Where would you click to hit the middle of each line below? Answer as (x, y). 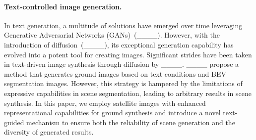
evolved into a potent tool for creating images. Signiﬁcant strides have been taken (128, 54)
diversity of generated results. (49, 132)
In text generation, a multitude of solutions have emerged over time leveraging (123, 25)
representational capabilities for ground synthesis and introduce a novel (112, 113)
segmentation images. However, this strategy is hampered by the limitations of (123, 83)
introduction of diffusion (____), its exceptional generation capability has (119, 44)
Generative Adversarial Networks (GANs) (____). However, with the (112, 35)
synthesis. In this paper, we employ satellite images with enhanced (105, 103)
